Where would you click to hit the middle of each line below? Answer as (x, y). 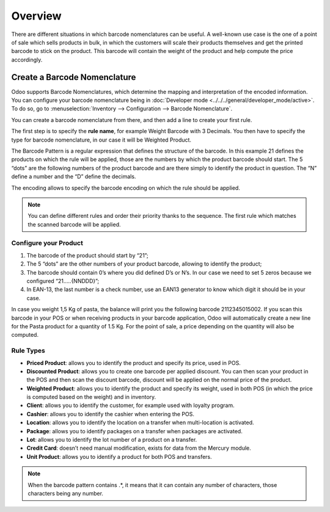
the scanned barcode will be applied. (75, 224)
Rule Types (28, 351)
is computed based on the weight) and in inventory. (91, 397)
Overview (36, 16)
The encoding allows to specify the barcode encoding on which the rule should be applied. (126, 188)
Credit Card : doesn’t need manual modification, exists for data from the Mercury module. (139, 448)
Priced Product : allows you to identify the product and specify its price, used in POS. (134, 362)
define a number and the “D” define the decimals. (74, 176)
